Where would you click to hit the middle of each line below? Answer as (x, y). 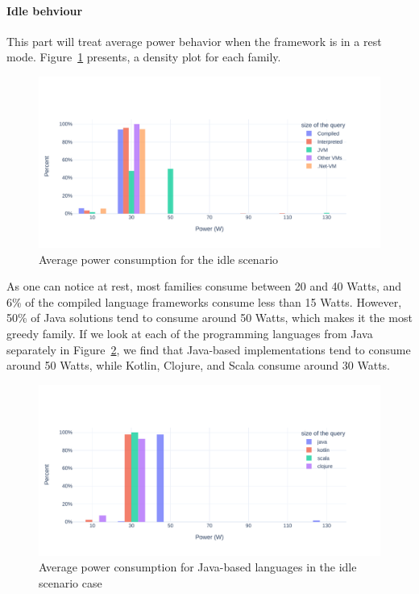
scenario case (71, 582)
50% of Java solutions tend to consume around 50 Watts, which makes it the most (209, 318)
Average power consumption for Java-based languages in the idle (198, 567)
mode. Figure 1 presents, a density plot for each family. (144, 57)
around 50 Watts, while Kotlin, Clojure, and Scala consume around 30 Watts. (199, 365)
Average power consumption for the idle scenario (159, 259)
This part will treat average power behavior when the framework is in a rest (194, 41)
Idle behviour (45, 10)
